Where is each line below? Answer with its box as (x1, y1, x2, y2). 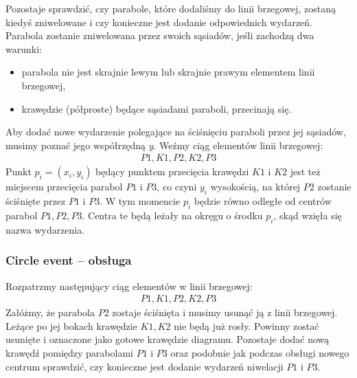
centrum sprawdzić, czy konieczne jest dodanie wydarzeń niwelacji (5, 359, 284, 373)
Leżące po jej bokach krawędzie (5, 318, 137, 333)
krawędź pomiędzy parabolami (5, 345, 133, 359)
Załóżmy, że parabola (5, 305, 95, 320)
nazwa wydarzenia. (5, 222, 85, 236)
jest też (290, 164, 321, 179)
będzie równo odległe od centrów (194, 194, 332, 208)
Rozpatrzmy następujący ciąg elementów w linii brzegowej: (5, 278, 253, 293)
